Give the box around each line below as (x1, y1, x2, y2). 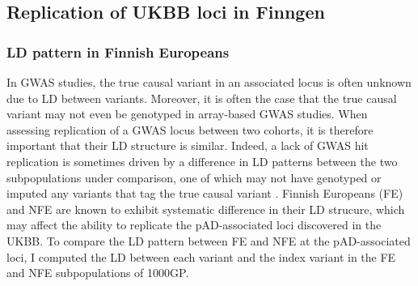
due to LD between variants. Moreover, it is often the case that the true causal (6, 89, 397, 106)
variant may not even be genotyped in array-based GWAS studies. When (6, 105, 368, 122)
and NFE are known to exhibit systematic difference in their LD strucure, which (6, 200, 405, 217)
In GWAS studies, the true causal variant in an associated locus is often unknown (6, 74, 412, 90)
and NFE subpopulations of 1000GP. (6, 264, 189, 281)
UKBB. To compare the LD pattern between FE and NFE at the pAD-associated (6, 232, 411, 249)
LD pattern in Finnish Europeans (6, 41, 230, 62)
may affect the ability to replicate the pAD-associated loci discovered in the (6, 216, 382, 233)
